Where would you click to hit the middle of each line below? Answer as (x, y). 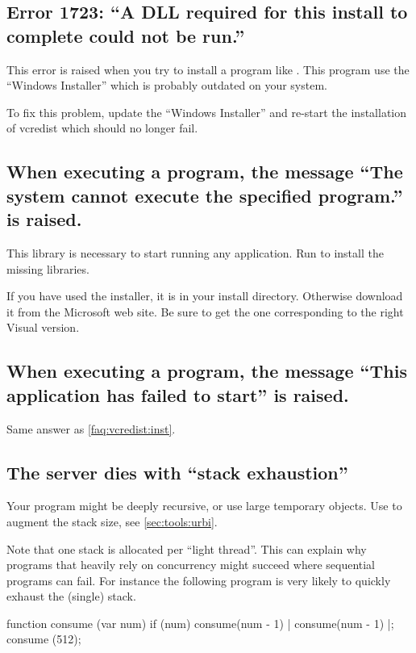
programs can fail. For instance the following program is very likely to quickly (199, 580)
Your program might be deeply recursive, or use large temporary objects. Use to (204, 506)
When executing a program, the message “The (205, 172)
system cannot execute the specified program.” (205, 195)
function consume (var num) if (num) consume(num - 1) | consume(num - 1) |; (200, 623)
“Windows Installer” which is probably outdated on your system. (167, 85)
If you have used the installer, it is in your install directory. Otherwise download (205, 296)
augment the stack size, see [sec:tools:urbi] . (112, 521)
